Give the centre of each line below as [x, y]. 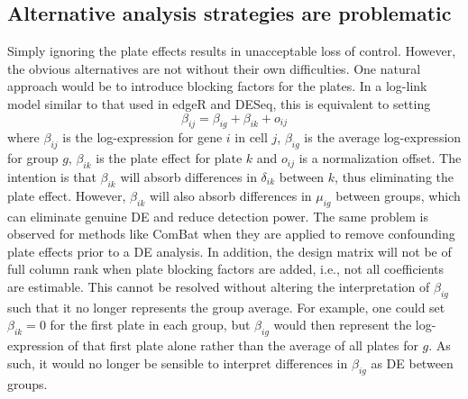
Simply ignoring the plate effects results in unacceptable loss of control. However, [232, 51]
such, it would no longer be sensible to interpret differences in [178, 363]
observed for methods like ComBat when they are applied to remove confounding [231, 234]
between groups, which [398, 195]
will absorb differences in [188, 176]
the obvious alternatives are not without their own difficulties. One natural [214, 68]
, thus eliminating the [395, 176]
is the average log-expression [383, 137]
